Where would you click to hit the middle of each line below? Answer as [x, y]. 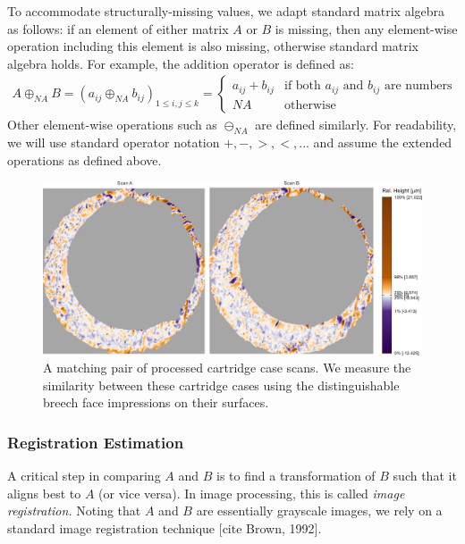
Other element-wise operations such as [112, 125]
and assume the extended [383, 142]
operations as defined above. [85, 159]
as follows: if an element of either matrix [118, 28]
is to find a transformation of [296, 476]
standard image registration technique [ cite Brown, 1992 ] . [165, 527]
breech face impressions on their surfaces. [156, 402]
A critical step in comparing [84, 476]
